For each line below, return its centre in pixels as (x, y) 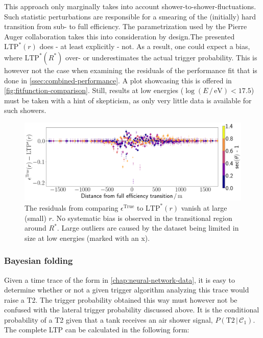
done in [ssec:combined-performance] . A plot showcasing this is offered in (118, 80)
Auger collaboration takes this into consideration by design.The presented (119, 36)
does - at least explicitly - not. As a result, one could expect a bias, (145, 46)
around (35, 228)
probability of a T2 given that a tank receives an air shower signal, (109, 319)
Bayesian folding (39, 261)
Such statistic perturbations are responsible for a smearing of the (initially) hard (130, 16)
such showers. (25, 110)
